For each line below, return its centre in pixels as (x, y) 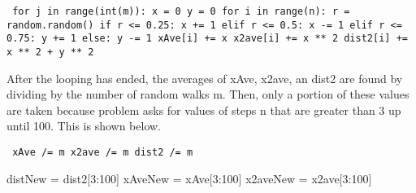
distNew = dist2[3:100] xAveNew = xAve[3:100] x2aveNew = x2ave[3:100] (189, 178)
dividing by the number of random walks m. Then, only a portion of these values (208, 94)
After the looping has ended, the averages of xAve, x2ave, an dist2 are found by (205, 78)
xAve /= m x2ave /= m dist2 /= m (103, 152)
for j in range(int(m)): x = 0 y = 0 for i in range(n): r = (181, 11)
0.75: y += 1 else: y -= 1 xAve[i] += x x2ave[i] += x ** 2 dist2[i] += (207, 39)
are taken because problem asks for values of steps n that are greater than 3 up (204, 110)
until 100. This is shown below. (84, 126)
